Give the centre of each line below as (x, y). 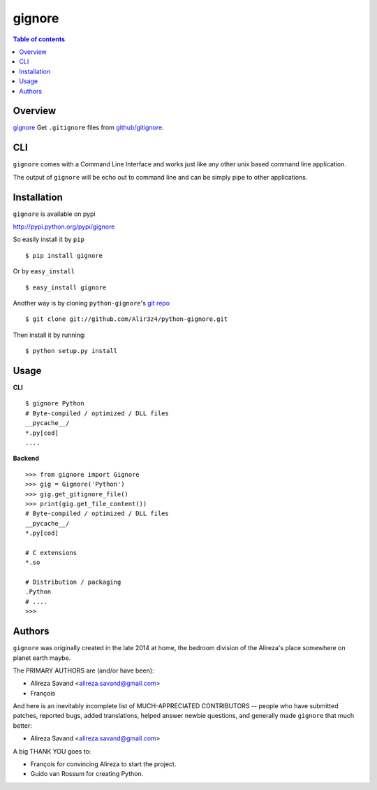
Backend (26, 459)
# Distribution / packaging (73, 582)
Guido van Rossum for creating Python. (87, 774)
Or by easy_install (44, 271)
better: (23, 725)
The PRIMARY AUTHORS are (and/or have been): (83, 670)
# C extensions (51, 553)
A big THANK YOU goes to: (52, 751)
